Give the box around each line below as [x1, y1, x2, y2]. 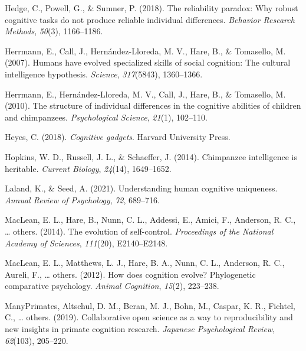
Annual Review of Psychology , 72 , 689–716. [5, 193, 160, 206]
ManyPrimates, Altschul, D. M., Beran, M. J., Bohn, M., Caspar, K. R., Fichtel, [5, 299, 295, 311]
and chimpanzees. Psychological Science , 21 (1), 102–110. [5, 110, 208, 123]
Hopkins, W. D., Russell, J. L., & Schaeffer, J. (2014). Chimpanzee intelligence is [5, 150, 297, 162]
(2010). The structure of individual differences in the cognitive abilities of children [5, 99, 301, 112]
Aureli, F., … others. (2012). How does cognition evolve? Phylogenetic [5, 268, 256, 280]
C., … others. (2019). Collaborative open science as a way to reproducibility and [5, 311, 293, 323]
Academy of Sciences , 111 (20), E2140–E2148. [5, 236, 168, 249]
